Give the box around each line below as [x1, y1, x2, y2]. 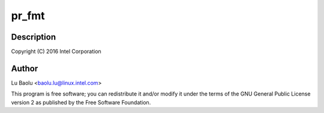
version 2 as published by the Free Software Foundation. [11, 99, 151, 106]
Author [11, 63, 38, 73]
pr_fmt [11, 9, 45, 22]
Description [11, 32, 56, 42]
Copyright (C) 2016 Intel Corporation [11, 48, 101, 55]
